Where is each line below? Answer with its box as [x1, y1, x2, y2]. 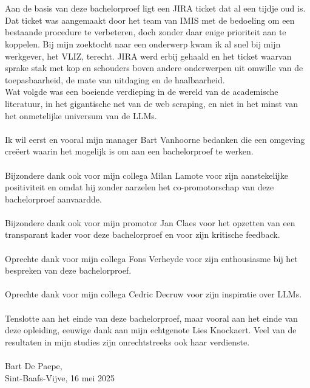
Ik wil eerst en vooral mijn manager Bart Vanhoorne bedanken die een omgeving [5, 133, 305, 145]
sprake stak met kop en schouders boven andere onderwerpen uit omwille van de [5, 61, 303, 74]
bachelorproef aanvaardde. [5, 192, 102, 205]
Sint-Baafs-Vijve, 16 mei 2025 [5, 371, 115, 384]
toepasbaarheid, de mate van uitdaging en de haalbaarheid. [5, 73, 225, 86]
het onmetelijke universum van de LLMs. [5, 109, 157, 122]
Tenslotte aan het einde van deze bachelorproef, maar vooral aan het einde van [5, 311, 298, 324]
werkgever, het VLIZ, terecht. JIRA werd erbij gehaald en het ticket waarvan [5, 49, 292, 62]
